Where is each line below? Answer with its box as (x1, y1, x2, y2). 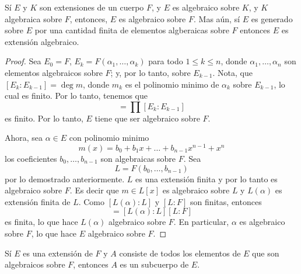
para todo (148, 55, 183, 67)
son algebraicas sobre (100, 152, 176, 165)
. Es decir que (69, 184, 119, 196)
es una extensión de (23, 247, 93, 259)
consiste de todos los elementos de (119, 247, 241, 259)
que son (252, 247, 279, 259)
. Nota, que (212, 66, 253, 78)
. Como (78, 195, 105, 207)
